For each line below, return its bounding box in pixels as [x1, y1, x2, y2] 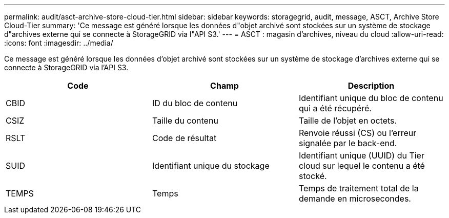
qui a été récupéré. [298, 103, 372, 113]
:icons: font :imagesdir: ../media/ [4, 38, 113, 47]
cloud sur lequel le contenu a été [298, 161, 425, 171]
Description [348, 81, 395, 91]
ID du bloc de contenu [152, 98, 238, 108]
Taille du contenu [152, 115, 218, 126]
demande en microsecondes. [298, 193, 411, 204]
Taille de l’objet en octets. [298, 115, 397, 126]
